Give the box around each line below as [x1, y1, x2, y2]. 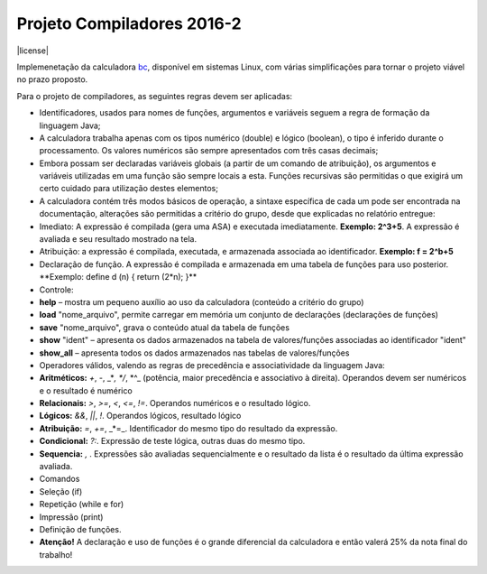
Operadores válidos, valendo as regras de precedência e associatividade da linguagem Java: [39, 359, 385, 370]
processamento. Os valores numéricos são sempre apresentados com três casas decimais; [39, 145, 379, 156]
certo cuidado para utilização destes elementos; [39, 183, 218, 194]
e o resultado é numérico [39, 384, 133, 396]
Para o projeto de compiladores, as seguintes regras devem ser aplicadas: [16, 90, 293, 101]
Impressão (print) [39, 511, 104, 523]
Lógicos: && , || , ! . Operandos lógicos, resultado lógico [39, 411, 242, 421]
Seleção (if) [39, 486, 83, 496]
